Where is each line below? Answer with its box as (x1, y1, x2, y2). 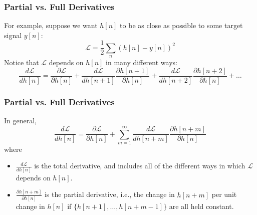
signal (4, 30, 22, 40)
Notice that (4, 57, 39, 68)
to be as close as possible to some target (120, 20, 243, 31)
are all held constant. (169, 201, 234, 211)
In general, (4, 115, 37, 126)
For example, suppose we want (4, 20, 98, 31)
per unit (211, 189, 237, 199)
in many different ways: (106, 57, 177, 68)
